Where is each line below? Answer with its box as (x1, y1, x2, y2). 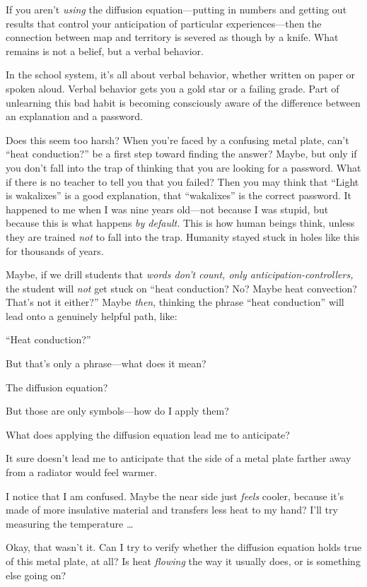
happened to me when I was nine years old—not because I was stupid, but (6, 201, 329, 216)
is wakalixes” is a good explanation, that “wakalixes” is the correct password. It (6, 188, 352, 203)
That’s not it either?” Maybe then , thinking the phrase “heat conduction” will (6, 295, 344, 309)
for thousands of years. (6, 243, 104, 258)
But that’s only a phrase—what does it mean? (6, 356, 206, 371)
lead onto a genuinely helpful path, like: (6, 308, 177, 323)
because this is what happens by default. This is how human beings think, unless (6, 215, 355, 230)
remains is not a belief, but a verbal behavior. (6, 43, 204, 58)
